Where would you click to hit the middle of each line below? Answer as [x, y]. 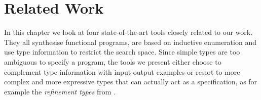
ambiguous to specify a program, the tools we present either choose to [113, 61]
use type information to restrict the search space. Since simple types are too [122, 52]
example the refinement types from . [60, 91]
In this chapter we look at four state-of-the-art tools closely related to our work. [128, 32]
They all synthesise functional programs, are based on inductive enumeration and [130, 42]
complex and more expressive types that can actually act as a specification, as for [131, 82]
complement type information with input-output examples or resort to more [122, 71]
